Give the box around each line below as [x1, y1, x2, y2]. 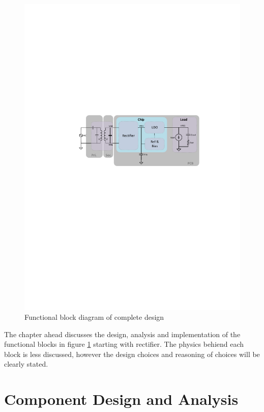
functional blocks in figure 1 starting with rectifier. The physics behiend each [4, 339, 244, 349]
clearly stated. [4, 359, 48, 369]
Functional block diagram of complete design [24, 312, 164, 322]
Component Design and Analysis [4, 389, 239, 409]
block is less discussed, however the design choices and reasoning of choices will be [4, 348, 260, 359]
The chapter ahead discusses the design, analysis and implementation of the [4, 328, 241, 339]
